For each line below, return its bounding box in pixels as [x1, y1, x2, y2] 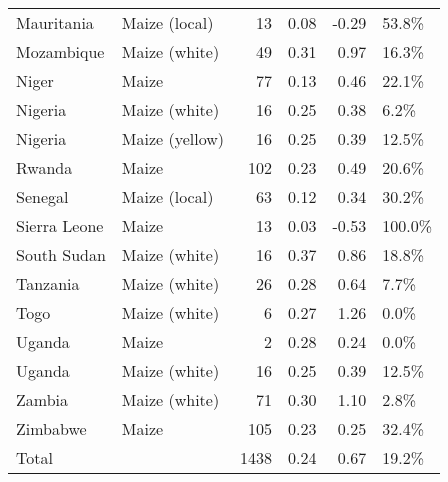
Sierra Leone [16, 214, 104, 237]
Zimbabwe [16, 417, 87, 440]
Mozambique [16, 40, 105, 63]
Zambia [16, 388, 69, 411]
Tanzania [16, 272, 80, 295]
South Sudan [16, 243, 106, 266]
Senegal [16, 185, 69, 208]
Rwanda [16, 156, 73, 179]
